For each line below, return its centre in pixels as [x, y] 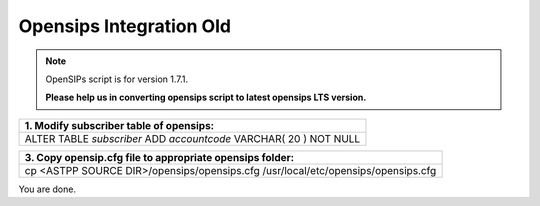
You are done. [47, 189]
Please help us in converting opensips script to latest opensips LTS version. [206, 97]
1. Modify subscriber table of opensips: [119, 125]
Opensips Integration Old [125, 26]
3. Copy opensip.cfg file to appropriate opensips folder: [159, 157]
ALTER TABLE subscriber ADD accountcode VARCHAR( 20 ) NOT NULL [192, 138]
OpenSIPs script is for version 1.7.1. [117, 79]
